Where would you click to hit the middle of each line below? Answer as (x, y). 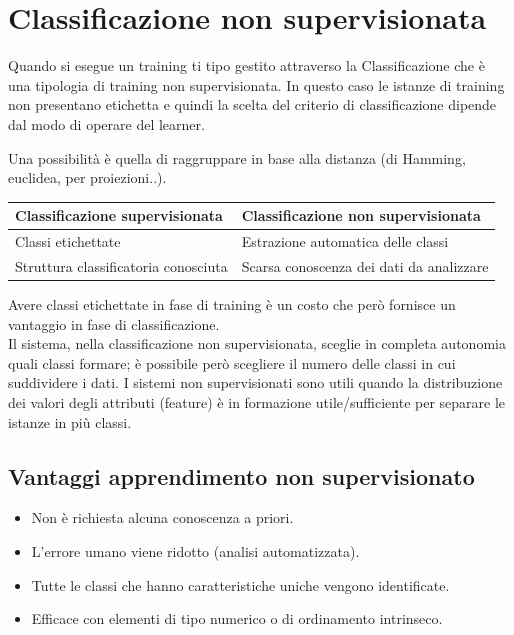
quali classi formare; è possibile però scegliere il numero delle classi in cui (232, 362)
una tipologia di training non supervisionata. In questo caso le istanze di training (256, 84)
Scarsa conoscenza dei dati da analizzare (365, 265)
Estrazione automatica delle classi (345, 241)
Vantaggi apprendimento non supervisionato (241, 475)
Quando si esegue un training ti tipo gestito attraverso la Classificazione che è (246, 65)
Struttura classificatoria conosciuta (121, 265)
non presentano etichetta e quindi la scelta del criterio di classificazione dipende (252, 104)
